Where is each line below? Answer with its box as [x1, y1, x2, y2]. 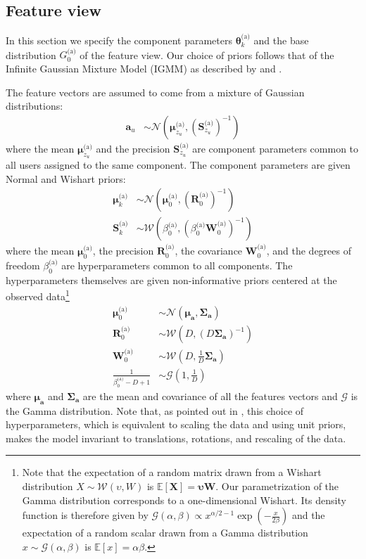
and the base [253, 33, 309, 48]
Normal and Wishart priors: [6, 171, 126, 186]
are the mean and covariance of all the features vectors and [82, 388, 338, 403]
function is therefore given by [22, 508, 149, 522]
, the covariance [175, 243, 243, 258]
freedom [6, 257, 40, 272]
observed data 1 [6, 287, 70, 303]
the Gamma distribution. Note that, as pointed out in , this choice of [6, 403, 304, 418]
